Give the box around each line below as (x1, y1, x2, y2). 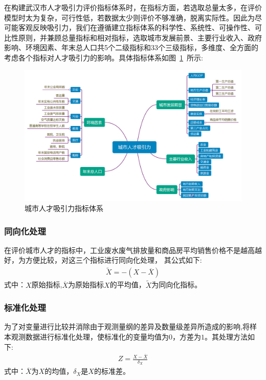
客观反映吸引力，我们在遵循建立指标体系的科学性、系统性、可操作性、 (18, 22, 255, 33)
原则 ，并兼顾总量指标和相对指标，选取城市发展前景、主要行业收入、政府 (18, 32, 262, 43)
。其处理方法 (205, 331, 248, 342)
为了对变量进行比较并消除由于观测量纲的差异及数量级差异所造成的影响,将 (4, 321, 250, 332)
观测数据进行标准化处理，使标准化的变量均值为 (11, 331, 169, 342)
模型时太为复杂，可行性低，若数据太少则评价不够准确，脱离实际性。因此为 (4, 12, 255, 23)
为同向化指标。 (151, 279, 202, 290)
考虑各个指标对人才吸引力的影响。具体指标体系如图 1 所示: (4, 52, 203, 62)
